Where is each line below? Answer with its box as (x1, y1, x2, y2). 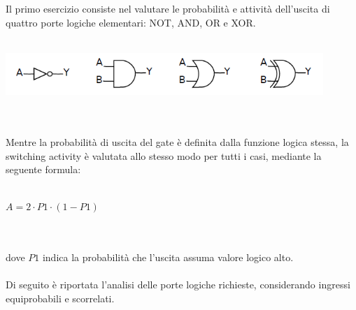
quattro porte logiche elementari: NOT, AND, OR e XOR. (6, 15, 256, 29)
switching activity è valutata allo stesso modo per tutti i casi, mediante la (6, 148, 322, 163)
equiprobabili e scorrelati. (6, 290, 115, 305)
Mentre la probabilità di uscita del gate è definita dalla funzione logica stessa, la (6, 134, 349, 149)
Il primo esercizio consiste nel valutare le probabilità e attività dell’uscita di (6, 1, 330, 15)
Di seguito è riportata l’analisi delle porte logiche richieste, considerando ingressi (6, 277, 350, 292)
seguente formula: (6, 162, 81, 177)
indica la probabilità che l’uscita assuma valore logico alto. (42, 250, 294, 265)
